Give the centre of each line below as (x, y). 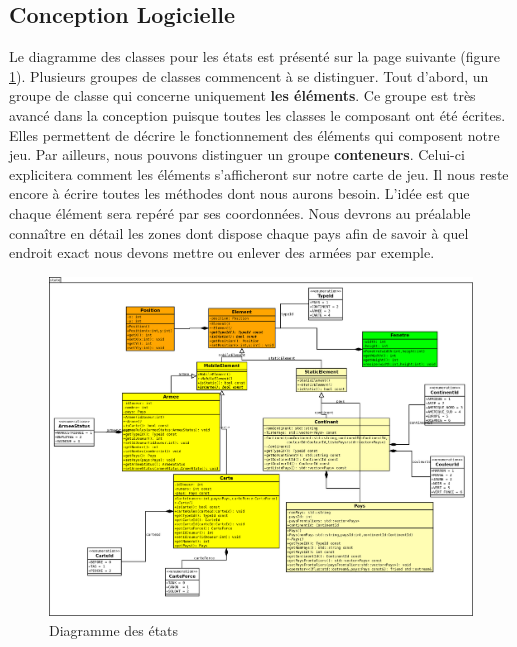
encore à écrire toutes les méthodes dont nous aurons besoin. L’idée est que (239, 193)
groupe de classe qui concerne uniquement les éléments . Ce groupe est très (242, 95)
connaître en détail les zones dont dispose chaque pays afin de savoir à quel (239, 232)
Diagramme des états (114, 629)
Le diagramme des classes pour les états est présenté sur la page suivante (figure (255, 56)
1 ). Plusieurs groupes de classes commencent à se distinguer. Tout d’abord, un (249, 75)
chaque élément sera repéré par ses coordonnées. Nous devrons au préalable (240, 212)
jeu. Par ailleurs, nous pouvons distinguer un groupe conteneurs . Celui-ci (237, 154)
